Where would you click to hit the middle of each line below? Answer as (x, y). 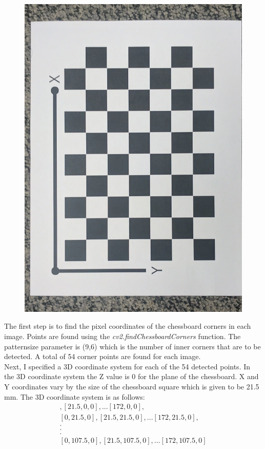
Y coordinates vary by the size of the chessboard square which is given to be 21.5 (132, 387)
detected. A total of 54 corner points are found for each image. (103, 356)
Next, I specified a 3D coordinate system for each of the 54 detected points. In (127, 366)
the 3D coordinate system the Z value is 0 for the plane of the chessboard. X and (131, 376)
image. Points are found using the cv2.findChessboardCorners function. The (123, 336)
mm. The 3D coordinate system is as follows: (75, 396)
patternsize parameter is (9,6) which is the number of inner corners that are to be (132, 346)
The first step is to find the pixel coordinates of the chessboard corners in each (128, 326)
